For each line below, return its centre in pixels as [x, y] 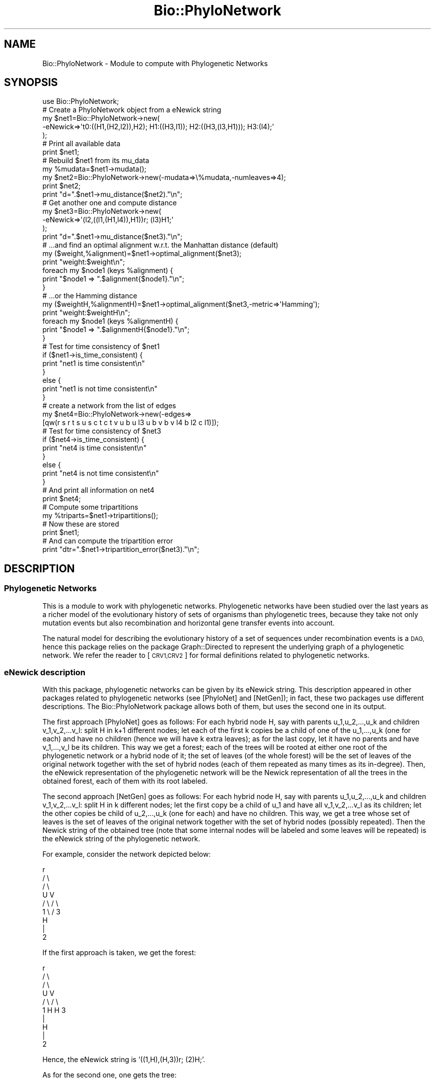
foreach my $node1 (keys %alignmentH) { [110, 321]
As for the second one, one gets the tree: [109, 1075]
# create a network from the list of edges [109, 406]
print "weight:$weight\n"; [84, 262]
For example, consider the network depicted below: [127, 854]
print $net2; [62, 186]
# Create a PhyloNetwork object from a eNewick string [132, 110]
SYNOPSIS [31, 83]
